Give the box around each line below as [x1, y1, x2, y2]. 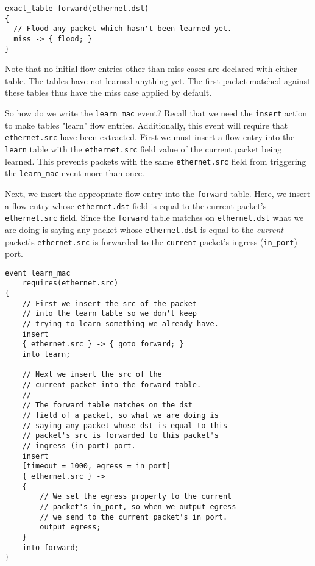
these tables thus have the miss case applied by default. [5, 86, 212, 99]
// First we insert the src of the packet [22, 299, 197, 308]
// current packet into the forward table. [22, 381, 202, 390]
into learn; [22, 350, 71, 359]
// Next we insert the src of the [22, 370, 162, 379]
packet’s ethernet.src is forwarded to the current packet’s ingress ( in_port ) [5, 235, 297, 248]
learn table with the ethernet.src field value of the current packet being [5, 142, 282, 155]
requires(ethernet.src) [22, 279, 119, 288]
